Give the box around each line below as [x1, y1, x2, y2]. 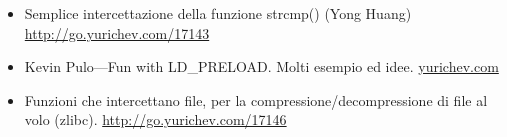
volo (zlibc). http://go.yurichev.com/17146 [24, 109, 287, 130]
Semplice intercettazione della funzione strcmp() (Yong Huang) [24, 3, 412, 23]
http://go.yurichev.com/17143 [24, 22, 210, 43]
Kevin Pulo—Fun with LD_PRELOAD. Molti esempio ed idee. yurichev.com [24, 56, 499, 77]
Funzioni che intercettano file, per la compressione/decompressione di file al [24, 89, 488, 110]
